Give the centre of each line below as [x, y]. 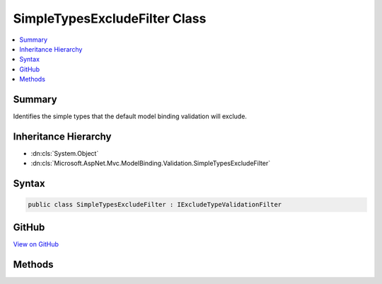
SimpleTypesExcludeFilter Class [110, 18]
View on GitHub [36, 244]
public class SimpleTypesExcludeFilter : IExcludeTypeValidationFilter [155, 205]
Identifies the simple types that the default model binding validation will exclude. [130, 116]
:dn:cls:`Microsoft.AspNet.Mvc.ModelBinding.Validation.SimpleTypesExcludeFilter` [151, 164]
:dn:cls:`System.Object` [65, 153]
